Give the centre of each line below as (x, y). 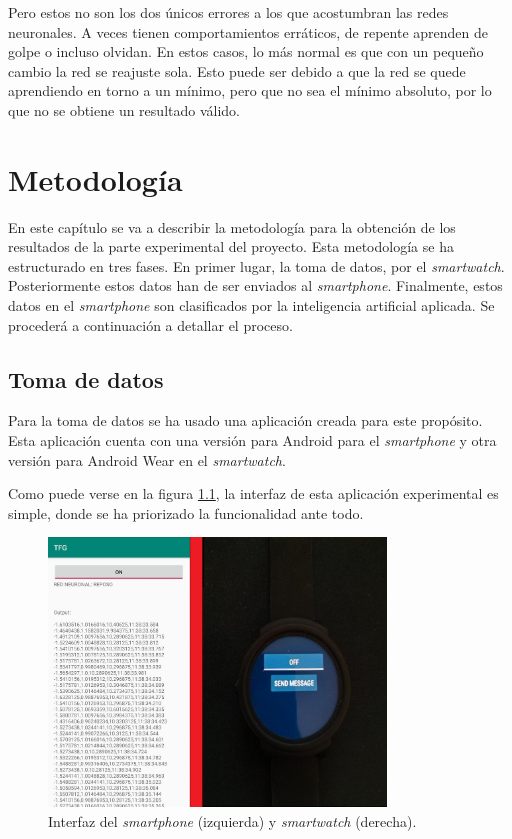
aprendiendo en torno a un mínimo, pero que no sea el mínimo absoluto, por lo (250, 90)
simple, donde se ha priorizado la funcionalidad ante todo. (186, 512)
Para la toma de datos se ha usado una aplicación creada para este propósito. (245, 420)
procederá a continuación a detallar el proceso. (150, 324)
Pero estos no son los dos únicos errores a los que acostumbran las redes (228, 12)
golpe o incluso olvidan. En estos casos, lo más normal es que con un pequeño (246, 51)
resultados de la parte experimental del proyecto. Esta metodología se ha (231, 246)
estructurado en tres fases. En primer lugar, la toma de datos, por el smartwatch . (256, 265)
